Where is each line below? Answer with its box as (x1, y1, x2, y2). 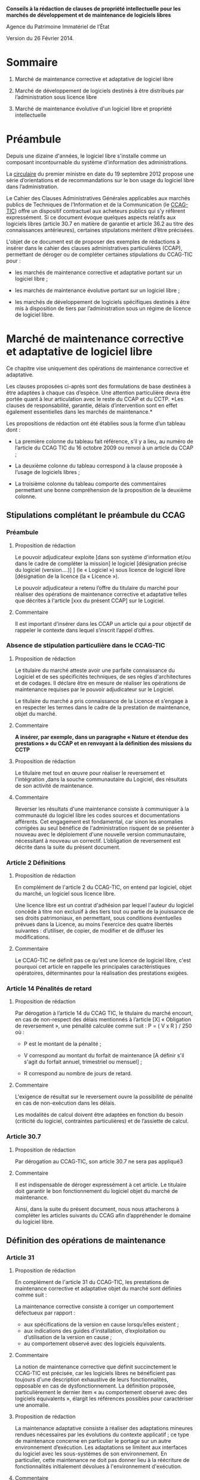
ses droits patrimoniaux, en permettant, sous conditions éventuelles (14, 914, 182, 922)
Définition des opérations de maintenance (6, 1235, 166, 1246)
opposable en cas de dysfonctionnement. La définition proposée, (14, 1382, 176, 1389)
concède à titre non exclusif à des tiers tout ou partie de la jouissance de (14, 908, 194, 915)
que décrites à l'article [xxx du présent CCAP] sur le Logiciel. (14, 596, 165, 604)
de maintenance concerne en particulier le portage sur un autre (14, 1437, 171, 1445)
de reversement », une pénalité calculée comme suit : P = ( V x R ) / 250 (14, 1022, 192, 1030)
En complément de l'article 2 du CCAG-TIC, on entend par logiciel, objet (14, 884, 192, 891)
